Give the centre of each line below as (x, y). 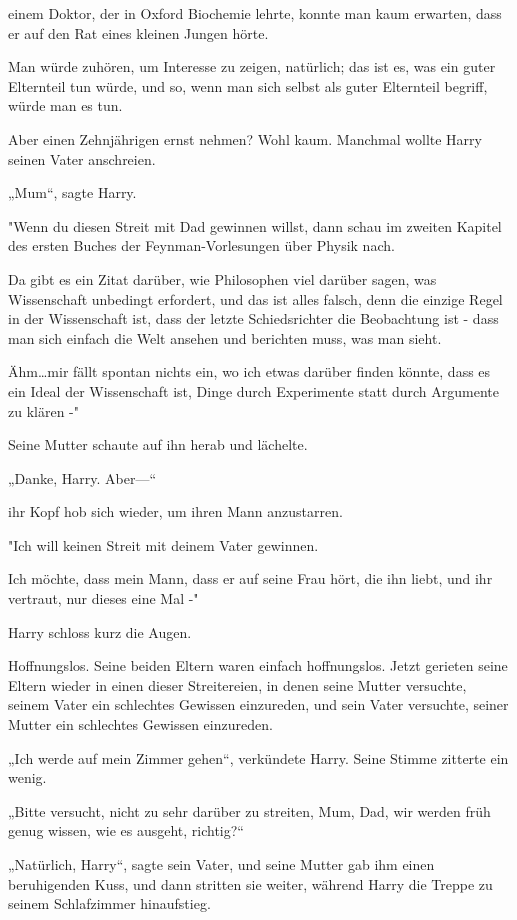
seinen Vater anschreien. (82, 158)
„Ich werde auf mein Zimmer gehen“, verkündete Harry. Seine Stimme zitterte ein (258, 757)
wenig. (27, 777)
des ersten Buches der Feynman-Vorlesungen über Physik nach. (201, 245)
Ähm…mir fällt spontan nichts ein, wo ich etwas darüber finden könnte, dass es (249, 371)
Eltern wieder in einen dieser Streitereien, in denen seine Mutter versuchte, (237, 684)
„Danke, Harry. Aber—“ (82, 477)
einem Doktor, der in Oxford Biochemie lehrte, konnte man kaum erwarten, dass (255, 13)
